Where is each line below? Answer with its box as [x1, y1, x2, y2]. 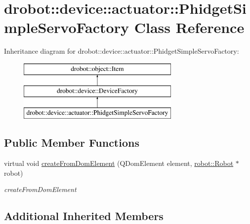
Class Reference [134, 17, 245, 37]
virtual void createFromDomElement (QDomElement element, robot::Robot [4, 158, 234, 168]
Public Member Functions [4, 135, 139, 150]
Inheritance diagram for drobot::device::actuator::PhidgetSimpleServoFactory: [4, 46, 239, 56]
